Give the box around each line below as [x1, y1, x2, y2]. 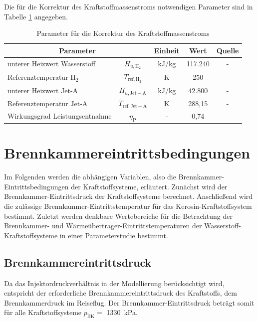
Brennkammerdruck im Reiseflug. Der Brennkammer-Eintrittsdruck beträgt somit [4, 297, 255, 308]
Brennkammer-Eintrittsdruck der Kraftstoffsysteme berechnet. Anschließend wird [4, 191, 253, 201]
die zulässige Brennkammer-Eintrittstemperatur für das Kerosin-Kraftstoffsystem [4, 201, 252, 211]
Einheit [154, 45, 180, 55]
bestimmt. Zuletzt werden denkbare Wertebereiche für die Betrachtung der [4, 210, 233, 221]
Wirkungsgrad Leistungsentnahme [7, 111, 112, 121]
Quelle [216, 45, 239, 55]
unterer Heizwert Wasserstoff [7, 58, 96, 69]
